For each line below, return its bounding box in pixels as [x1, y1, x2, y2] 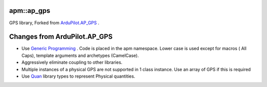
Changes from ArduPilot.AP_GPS [9, 33, 113, 41]
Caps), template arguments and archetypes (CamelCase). [21, 52, 139, 58]
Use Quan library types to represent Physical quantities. [21, 73, 135, 79]
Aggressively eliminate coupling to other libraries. [21, 59, 123, 65]
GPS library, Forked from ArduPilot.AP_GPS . [9, 20, 100, 26]
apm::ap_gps [9, 6, 50, 15]
